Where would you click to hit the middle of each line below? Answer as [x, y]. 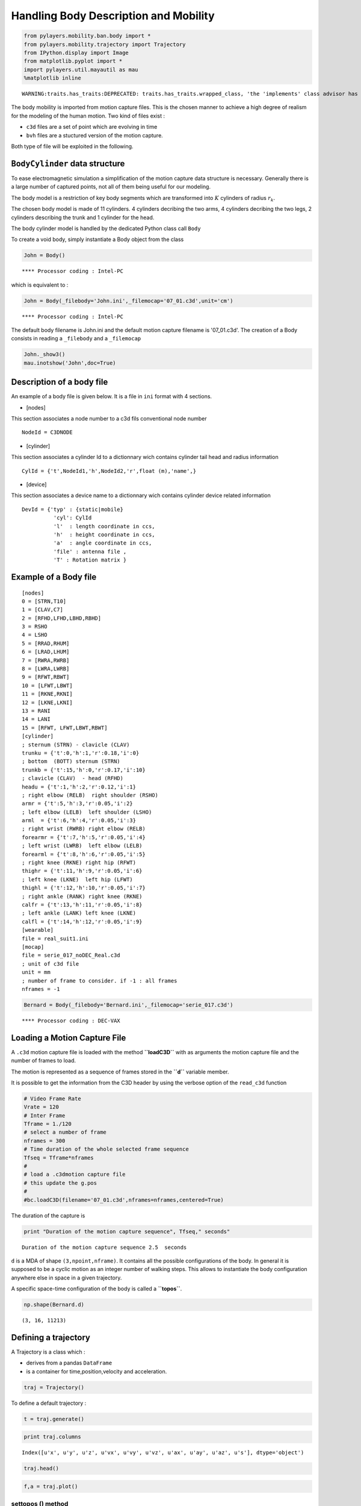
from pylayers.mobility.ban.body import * [87, 36]
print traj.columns [52, 1437]
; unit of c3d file [51, 964]
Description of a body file [60, 382]
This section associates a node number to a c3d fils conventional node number [109, 419]
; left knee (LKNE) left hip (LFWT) [78, 879]
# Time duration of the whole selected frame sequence [106, 1149]
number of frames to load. [44, 1061]
